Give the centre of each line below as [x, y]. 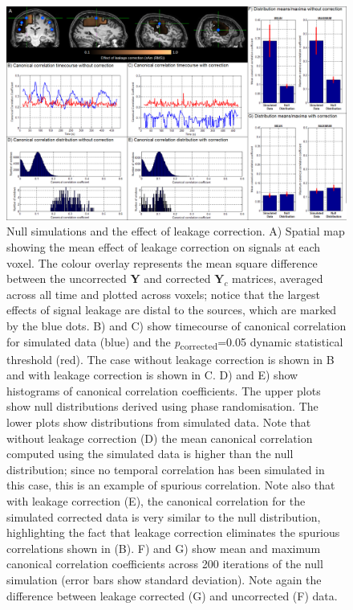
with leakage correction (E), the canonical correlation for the [156, 501]
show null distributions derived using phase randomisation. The [162, 406]
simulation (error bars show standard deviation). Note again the [164, 580]
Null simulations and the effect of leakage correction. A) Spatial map [176, 231]
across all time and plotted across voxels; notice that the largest [163, 294]
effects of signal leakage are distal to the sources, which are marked [172, 310]
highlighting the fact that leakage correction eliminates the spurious [173, 532]
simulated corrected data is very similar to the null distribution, [164, 516]
